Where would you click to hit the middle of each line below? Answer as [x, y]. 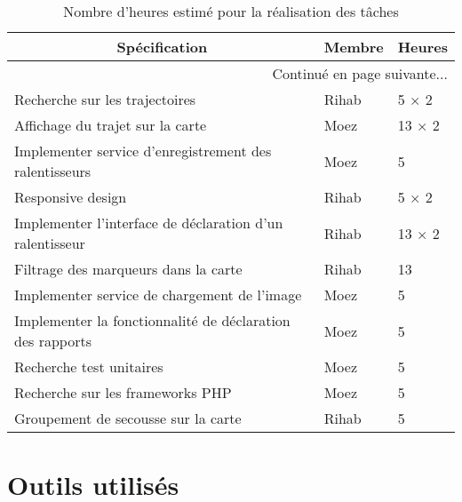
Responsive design [71, 197]
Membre [354, 47]
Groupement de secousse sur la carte [128, 418]
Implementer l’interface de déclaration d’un [149, 223]
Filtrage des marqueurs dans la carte [128, 269]
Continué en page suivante [354, 73]
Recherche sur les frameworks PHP [123, 392]
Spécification [162, 47]
